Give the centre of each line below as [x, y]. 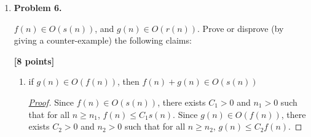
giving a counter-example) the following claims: [103, 40]
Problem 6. [38, 7]
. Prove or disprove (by [241, 28]
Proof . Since [51, 102]
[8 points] [34, 61]
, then [128, 81]
